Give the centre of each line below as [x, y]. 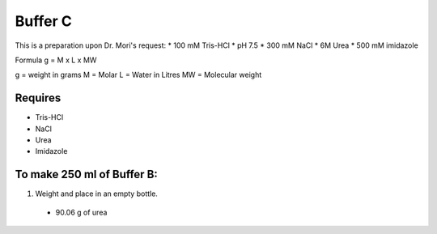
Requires [38, 98]
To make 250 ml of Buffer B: [86, 174]
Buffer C [43, 21]
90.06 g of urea [81, 212]
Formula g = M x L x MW [56, 60]
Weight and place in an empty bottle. [96, 194]
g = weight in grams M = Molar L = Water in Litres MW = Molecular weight [138, 75]
